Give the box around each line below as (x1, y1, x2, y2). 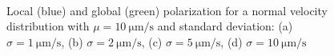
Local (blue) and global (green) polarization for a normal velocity (6, 2, 328, 18)
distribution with (6, 18, 90, 34)
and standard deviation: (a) (157, 18, 293, 34)
